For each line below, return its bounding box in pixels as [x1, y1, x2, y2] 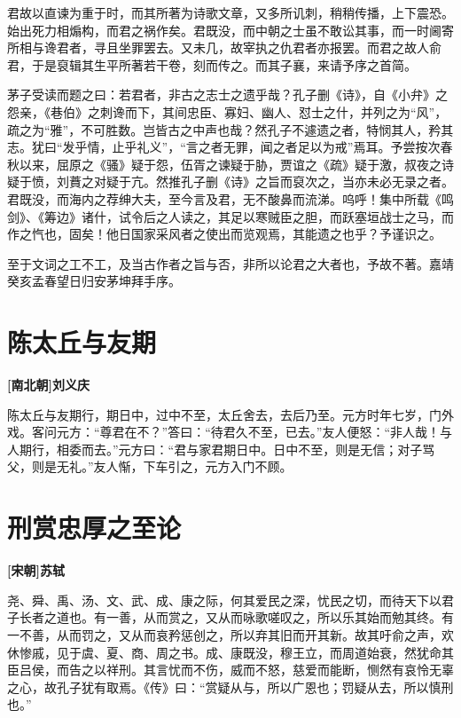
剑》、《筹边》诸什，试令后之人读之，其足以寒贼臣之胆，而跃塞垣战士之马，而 [7, 207, 454, 225]
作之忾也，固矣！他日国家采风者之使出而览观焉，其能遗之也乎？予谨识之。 [7, 225, 441, 243]
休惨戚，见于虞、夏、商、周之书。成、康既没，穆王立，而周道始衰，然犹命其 [7, 643, 454, 661]
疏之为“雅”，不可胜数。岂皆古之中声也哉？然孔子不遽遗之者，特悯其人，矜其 [7, 120, 454, 138]
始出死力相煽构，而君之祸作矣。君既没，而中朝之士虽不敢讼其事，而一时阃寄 [7, 20, 454, 39]
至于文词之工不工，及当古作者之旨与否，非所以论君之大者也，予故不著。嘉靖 [7, 254, 454, 272]
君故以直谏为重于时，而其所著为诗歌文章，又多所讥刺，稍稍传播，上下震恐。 [7, 4, 454, 21]
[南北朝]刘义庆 [7, 375, 90, 394]
